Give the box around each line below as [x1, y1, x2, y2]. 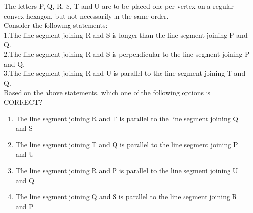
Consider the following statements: [4, 20, 108, 30]
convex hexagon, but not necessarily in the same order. [4, 10, 169, 21]
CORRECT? [4, 96, 42, 107]
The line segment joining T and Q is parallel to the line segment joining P [15, 139, 238, 149]
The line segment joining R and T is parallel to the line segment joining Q [15, 113, 239, 123]
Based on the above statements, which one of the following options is [4, 87, 211, 97]
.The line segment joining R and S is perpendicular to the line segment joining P [7, 48, 250, 59]
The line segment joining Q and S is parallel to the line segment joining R [15, 191, 237, 202]
